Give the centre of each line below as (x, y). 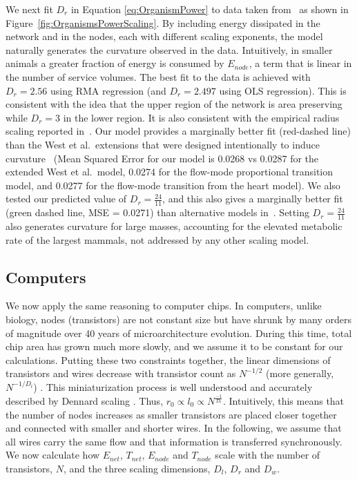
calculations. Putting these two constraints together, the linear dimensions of (168, 359)
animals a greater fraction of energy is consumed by (115, 63)
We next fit (29, 9)
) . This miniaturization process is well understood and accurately (173, 386)
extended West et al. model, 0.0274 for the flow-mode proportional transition (170, 172)
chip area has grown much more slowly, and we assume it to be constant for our (174, 346)
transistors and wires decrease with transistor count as (121, 373)
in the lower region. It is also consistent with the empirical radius (201, 117)
